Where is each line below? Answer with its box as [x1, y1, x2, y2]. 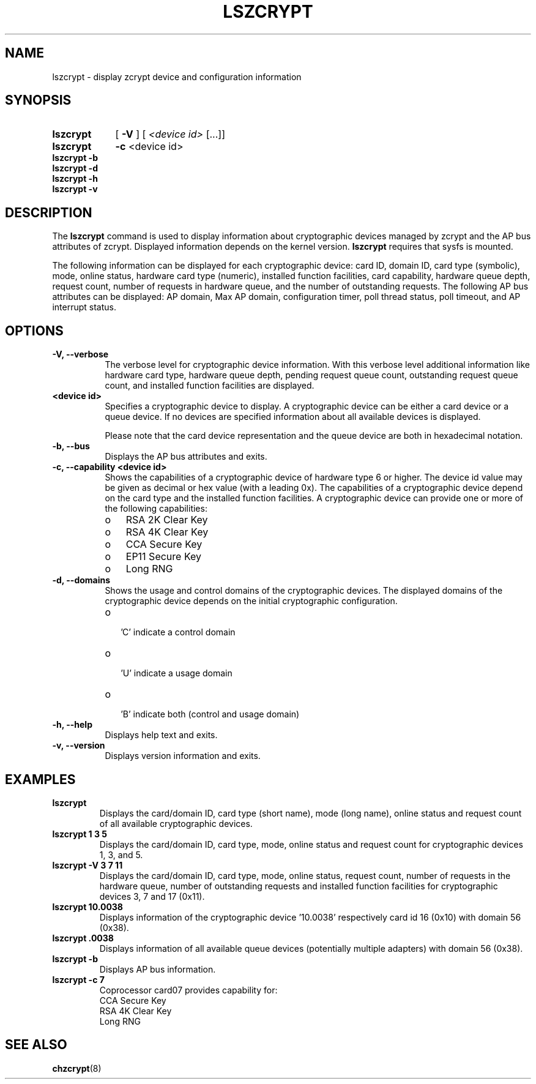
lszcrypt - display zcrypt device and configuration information [52, 71, 302, 82]
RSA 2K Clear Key [125, 514, 208, 526]
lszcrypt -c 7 [52, 974, 105, 985]
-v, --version [52, 740, 105, 751]
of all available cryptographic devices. [99, 818, 253, 829]
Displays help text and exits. [105, 730, 218, 741]
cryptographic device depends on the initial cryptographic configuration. [105, 596, 398, 607]
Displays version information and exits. [105, 750, 261, 761]
